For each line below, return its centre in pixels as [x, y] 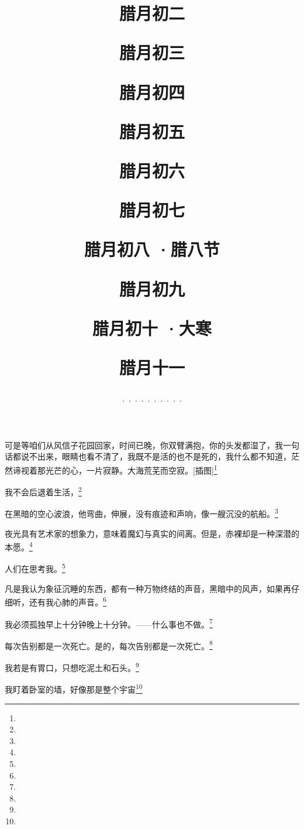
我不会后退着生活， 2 [43, 491]
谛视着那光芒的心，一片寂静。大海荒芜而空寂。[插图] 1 [115, 469]
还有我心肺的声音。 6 [68, 601]
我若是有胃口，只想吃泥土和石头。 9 [72, 667]
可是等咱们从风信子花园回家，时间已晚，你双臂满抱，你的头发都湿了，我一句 [152, 445]
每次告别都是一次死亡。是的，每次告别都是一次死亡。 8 [109, 645]
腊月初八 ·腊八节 [152, 249]
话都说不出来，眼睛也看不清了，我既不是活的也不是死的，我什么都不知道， [148, 456]
